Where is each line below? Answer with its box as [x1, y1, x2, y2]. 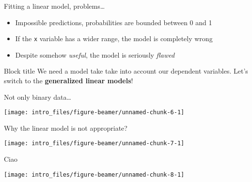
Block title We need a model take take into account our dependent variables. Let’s [4, 66, 248, 76]
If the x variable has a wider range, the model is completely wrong [15, 33, 213, 44]
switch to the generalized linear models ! [4, 76, 133, 86]
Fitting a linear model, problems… [4, 1, 105, 11]
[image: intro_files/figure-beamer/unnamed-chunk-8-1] [4, 171, 185, 178]
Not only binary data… [4, 91, 71, 102]
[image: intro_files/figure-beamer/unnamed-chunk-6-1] [4, 109, 185, 116]
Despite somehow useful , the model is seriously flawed [15, 49, 175, 60]
